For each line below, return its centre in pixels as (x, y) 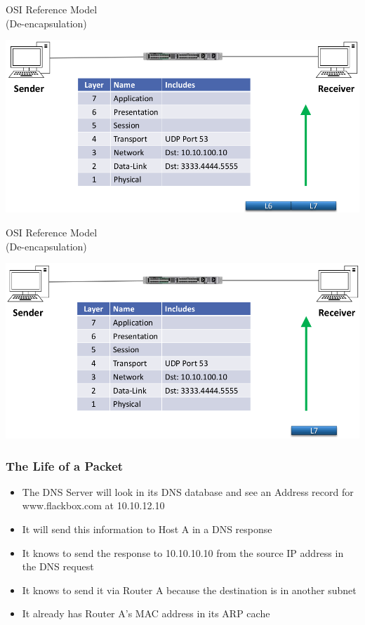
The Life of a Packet (65, 465)
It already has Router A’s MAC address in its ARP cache (146, 613)
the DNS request (58, 566)
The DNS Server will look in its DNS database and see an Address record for (188, 491)
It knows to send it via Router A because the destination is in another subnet (189, 590)
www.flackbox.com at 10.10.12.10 (93, 505)
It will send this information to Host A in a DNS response (147, 529)
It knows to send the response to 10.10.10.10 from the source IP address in (183, 552)
